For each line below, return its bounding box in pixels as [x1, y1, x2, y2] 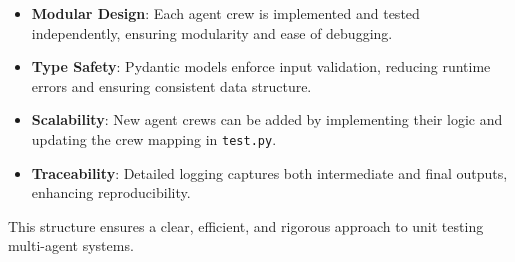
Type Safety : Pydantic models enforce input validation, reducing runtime [31, 56, 491, 77]
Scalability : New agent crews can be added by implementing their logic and [31, 109, 503, 130]
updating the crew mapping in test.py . [31, 128, 277, 149]
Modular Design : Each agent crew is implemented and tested [31, 3, 420, 23]
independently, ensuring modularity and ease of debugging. [31, 22, 393, 43]
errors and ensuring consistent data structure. [31, 75, 312, 96]
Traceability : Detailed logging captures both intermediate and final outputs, [31, 162, 508, 183]
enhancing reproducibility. [31, 182, 191, 203]
